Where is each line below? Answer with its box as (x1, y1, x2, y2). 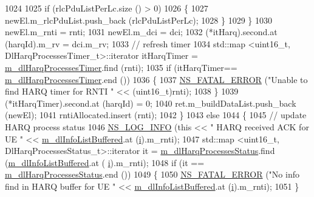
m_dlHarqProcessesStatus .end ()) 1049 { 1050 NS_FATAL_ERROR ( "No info (5, 168, 299, 181)
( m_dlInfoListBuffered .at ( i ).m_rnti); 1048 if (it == (5, 156, 205, 169)
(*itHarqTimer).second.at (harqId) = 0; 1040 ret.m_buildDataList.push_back (5, 96, 296, 109)
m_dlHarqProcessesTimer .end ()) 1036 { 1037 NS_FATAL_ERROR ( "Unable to (5, 73, 308, 85)
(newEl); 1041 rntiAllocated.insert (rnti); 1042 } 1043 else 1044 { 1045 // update (5, 109, 307, 121)
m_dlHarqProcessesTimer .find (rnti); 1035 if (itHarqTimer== (5, 61, 237, 73)
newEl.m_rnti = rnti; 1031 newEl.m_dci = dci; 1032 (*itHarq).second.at (5, 25, 278, 38)
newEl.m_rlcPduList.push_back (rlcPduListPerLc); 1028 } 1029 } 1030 (5, 13, 273, 26)
